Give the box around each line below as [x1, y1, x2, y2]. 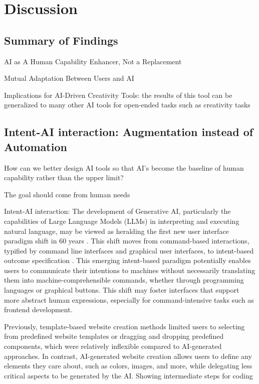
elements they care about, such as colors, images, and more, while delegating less [4, 360, 252, 371]
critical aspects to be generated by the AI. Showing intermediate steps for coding [4, 370, 253, 380]
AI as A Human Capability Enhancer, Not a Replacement [4, 56, 182, 66]
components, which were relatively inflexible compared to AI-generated [4, 341, 222, 351]
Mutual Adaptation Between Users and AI [4, 73, 134, 83]
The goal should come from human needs [4, 189, 130, 199]
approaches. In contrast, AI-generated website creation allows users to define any [4, 350, 252, 361]
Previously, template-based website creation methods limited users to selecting [4, 321, 245, 331]
